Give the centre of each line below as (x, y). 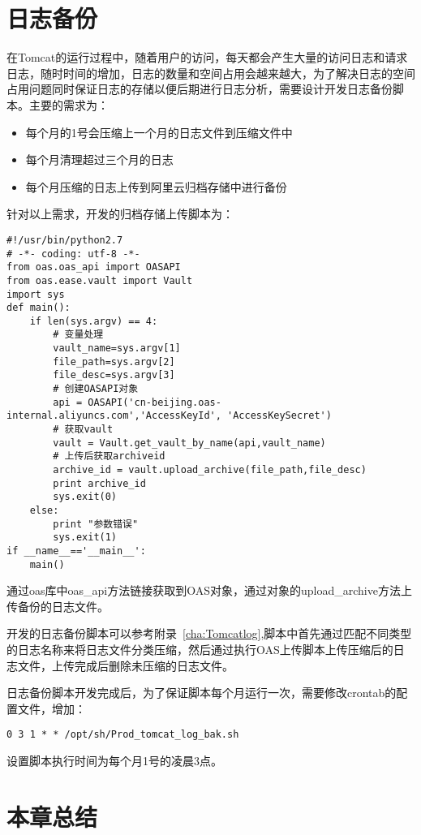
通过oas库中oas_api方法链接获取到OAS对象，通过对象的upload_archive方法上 (209, 590)
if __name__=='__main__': (76, 551)
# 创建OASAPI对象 (96, 389)
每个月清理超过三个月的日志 (99, 159)
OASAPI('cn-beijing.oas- (155, 402)
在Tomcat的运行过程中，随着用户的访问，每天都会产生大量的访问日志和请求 (207, 57)
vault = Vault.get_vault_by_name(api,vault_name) (189, 443)
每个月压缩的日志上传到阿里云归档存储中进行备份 (156, 186)
